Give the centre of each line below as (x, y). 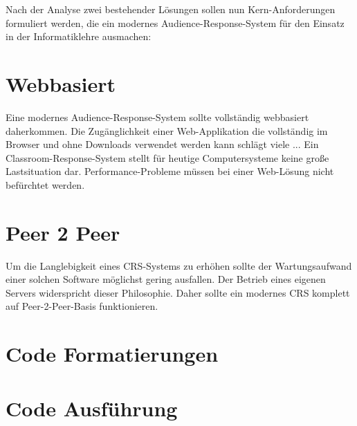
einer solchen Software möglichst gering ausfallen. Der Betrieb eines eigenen (166, 279)
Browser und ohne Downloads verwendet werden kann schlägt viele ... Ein (162, 144)
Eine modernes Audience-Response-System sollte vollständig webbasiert (157, 117)
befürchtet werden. (45, 184)
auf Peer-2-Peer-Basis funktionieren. (82, 306)
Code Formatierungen (112, 354)
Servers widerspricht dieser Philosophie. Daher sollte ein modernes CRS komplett (178, 292)
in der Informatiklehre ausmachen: (79, 36)
